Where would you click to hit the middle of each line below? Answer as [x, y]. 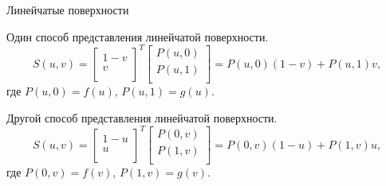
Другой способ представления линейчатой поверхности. [142, 117]
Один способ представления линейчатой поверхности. [138, 36]
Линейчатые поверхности [68, 10]
